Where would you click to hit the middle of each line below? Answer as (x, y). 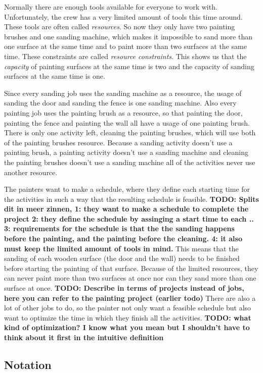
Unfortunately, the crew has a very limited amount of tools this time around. (123, 16)
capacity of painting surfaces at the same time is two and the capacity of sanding (129, 66)
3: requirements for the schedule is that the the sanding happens (119, 228)
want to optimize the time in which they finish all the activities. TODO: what (128, 317)
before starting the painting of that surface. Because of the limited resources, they (131, 268)
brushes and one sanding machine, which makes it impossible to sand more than (128, 36)
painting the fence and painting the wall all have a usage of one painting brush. (127, 122)
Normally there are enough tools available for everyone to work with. (111, 7)
